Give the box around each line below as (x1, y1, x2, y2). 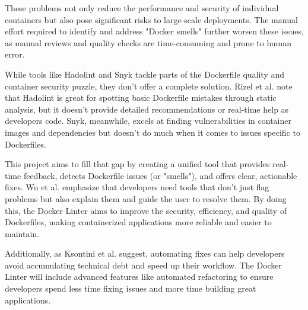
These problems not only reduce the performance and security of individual (5, 2, 279, 14)
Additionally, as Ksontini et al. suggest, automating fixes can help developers (5, 247, 285, 260)
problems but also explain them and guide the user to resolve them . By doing (5, 192, 287, 204)
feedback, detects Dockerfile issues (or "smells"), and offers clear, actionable (23, 169, 297, 181)
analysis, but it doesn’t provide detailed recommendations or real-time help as (5, 103, 289, 115)
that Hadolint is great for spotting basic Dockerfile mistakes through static (5, 91, 277, 104)
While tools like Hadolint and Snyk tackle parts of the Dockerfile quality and (5, 68, 285, 80)
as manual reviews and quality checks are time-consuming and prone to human (5, 36, 292, 49)
